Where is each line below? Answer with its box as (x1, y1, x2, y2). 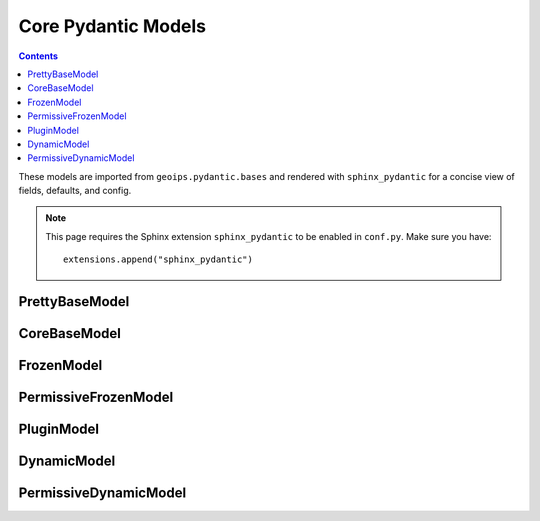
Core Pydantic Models (18, 15, 207, 37)
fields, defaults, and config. (18, 185, 132, 197)
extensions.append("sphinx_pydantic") (63, 254, 254, 265)
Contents (18, 50, 59, 62)
